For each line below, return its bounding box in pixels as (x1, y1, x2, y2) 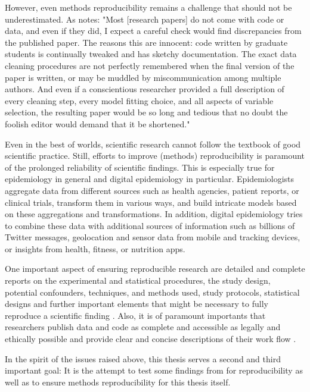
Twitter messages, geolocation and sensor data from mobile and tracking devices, (5, 231, 300, 243)
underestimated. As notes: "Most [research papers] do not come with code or (5, 12, 284, 25)
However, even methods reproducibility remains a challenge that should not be (5, 1, 292, 13)
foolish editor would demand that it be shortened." (5, 117, 190, 130)
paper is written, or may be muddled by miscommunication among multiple (5, 71, 281, 83)
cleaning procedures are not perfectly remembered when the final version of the (5, 59, 294, 71)
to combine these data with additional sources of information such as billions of (5, 219, 295, 231)
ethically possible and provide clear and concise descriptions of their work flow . (5, 333, 296, 345)
